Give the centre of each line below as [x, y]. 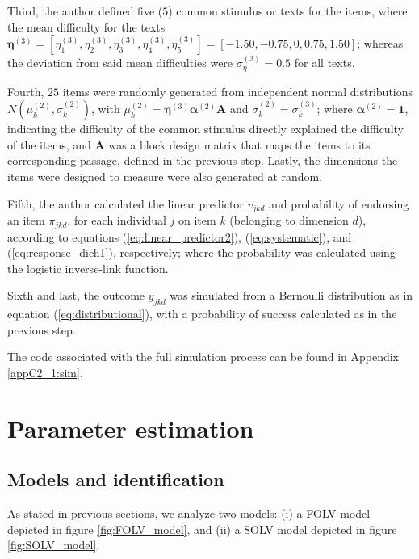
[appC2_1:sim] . [45, 372]
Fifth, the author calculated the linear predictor [126, 203]
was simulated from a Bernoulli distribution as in [291, 295]
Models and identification [116, 479]
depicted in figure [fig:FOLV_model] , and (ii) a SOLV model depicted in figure [202, 529]
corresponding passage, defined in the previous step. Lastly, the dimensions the [203, 160]
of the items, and [49, 144]
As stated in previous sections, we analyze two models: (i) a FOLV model [189, 513]
